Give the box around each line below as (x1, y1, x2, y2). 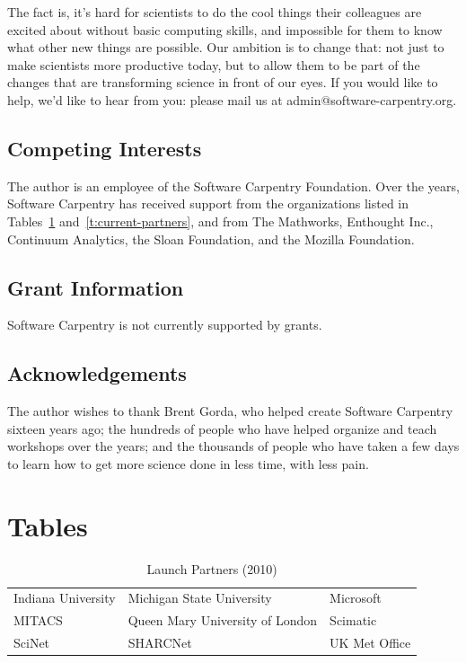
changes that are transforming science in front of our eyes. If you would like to (7, 73, 438, 92)
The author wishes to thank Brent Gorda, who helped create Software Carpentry (7, 402, 453, 420)
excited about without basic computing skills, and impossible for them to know (7, 20, 443, 39)
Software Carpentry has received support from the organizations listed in (7, 194, 409, 213)
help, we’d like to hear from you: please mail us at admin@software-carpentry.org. (7, 90, 457, 109)
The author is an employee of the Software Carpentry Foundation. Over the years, (7, 176, 460, 195)
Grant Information (7, 273, 184, 301)
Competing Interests (7, 134, 202, 162)
